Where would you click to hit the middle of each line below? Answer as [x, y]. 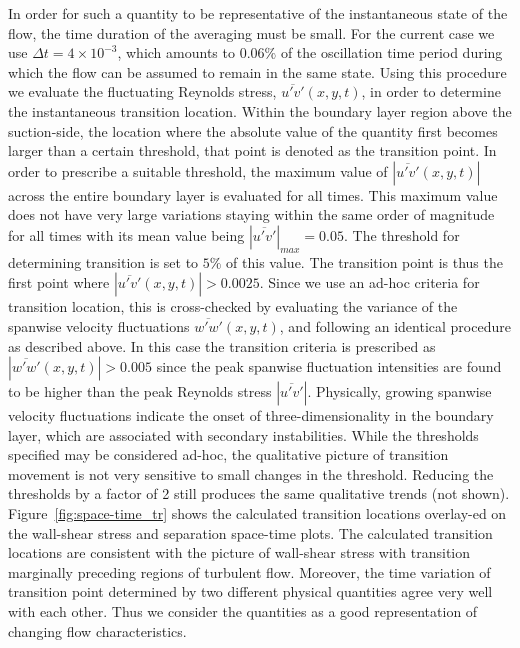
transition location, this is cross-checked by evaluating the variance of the [233, 306]
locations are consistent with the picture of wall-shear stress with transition [239, 552]
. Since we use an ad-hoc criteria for [369, 282]
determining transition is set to [103, 261]
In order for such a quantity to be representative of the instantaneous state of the [258, 13]
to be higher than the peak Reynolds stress [140, 391]
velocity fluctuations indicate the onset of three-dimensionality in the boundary [251, 415]
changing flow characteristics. [97, 630]
